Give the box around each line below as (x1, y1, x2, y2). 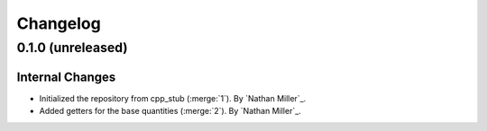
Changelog (16, 13, 101, 33)
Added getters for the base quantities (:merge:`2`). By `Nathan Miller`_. (39, 106, 301, 117)
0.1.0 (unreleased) (16, 39, 128, 56)
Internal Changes (16, 69, 116, 84)
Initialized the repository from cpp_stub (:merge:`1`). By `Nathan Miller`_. (39, 92, 307, 103)
